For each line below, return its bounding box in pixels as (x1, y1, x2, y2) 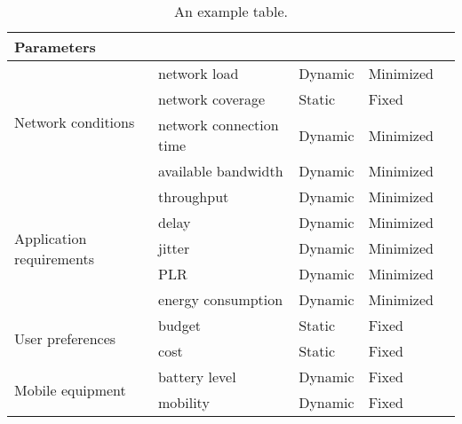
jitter (158, 238, 190, 258)
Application (14, 227, 87, 248)
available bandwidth (158, 161, 283, 181)
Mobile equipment (14, 379, 126, 400)
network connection (158, 114, 279, 135)
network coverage (158, 89, 266, 109)
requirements (14, 247, 94, 269)
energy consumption (158, 289, 283, 310)
